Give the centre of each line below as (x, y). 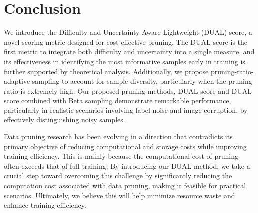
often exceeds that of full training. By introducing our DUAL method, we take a (127, 165)
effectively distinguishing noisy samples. (65, 120)
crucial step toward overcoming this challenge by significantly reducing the (118, 175)
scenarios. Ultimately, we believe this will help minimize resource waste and (120, 195)
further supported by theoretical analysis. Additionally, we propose (106, 71)
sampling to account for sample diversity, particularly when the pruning (142, 81)
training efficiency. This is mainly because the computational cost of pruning (121, 156)
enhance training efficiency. (45, 205)
